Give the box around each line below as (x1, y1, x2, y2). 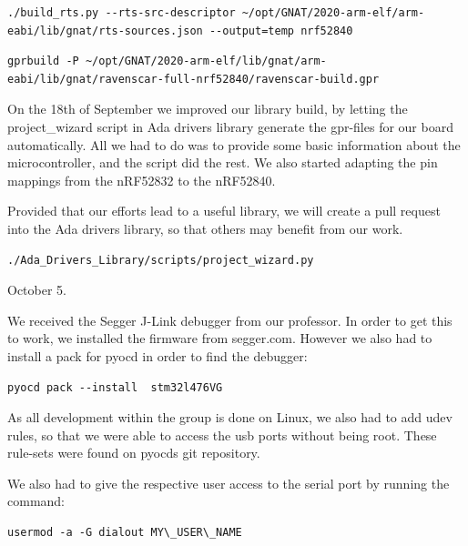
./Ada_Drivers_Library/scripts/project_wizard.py (7, 253, 314, 267)
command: (7, 491, 65, 511)
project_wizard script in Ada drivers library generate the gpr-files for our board (7, 116, 453, 136)
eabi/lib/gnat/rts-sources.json (7, 24, 203, 37)
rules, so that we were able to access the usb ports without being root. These (7, 425, 437, 444)
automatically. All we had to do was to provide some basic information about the (7, 135, 461, 154)
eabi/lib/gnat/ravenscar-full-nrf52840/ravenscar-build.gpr (7, 72, 380, 86)
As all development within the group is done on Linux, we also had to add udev (7, 408, 453, 427)
